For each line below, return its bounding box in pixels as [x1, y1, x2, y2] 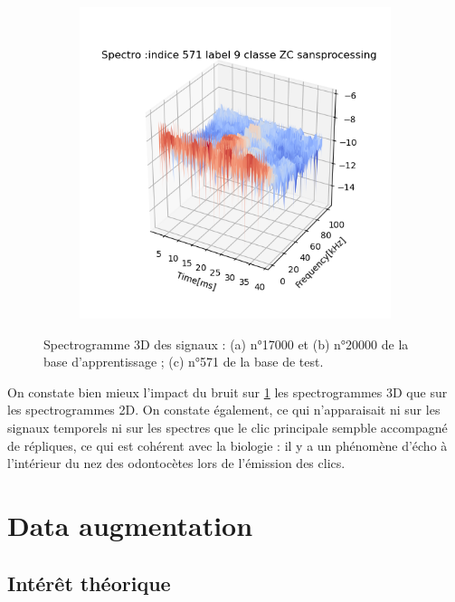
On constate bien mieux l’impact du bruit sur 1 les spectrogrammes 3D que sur [7, 382, 448, 401]
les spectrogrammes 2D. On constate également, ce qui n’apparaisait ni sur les [7, 400, 441, 419]
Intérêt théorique [7, 569, 171, 597]
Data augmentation [7, 506, 253, 543]
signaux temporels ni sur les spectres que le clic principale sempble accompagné [7, 417, 448, 436]
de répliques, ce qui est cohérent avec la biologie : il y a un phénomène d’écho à [7, 435, 448, 454]
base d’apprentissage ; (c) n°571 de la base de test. [43, 352, 324, 371]
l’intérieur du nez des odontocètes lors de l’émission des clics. [7, 454, 346, 473]
